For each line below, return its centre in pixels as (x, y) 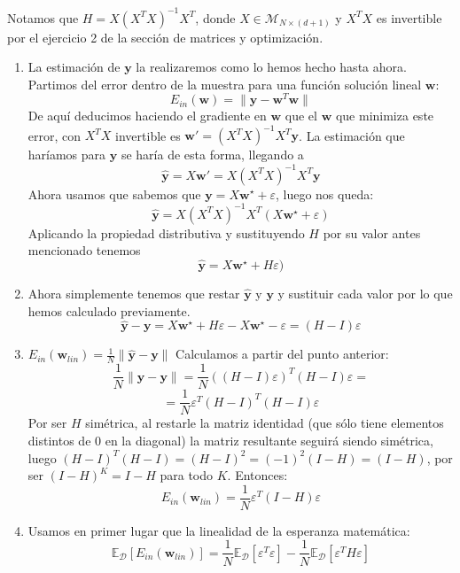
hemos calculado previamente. (109, 310)
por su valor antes (372, 232)
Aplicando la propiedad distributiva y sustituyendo (166, 232)
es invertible (409, 17)
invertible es (148, 135)
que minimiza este (385, 116)
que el (301, 116)
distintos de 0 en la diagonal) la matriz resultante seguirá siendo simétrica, (230, 440)
